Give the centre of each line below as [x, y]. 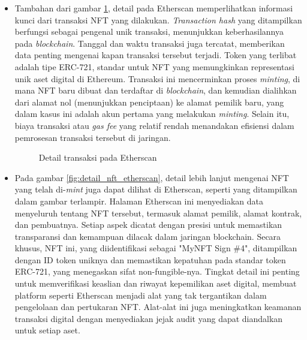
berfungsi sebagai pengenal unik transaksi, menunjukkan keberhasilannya [149, 31]
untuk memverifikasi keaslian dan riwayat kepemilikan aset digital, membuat [156, 283]
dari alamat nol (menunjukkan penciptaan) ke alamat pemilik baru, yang [149, 102]
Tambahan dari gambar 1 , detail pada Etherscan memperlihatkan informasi [154, 8]
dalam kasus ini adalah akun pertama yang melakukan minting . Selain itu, [152, 114]
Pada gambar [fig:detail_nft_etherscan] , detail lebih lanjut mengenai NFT [152, 177]
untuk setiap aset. [47, 330]
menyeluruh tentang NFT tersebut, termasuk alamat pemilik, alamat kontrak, [158, 213]
